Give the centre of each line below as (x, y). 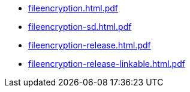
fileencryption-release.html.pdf (90, 45)
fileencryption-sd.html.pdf (80, 27)
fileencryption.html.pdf (73, 8)
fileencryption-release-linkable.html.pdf (107, 64)
